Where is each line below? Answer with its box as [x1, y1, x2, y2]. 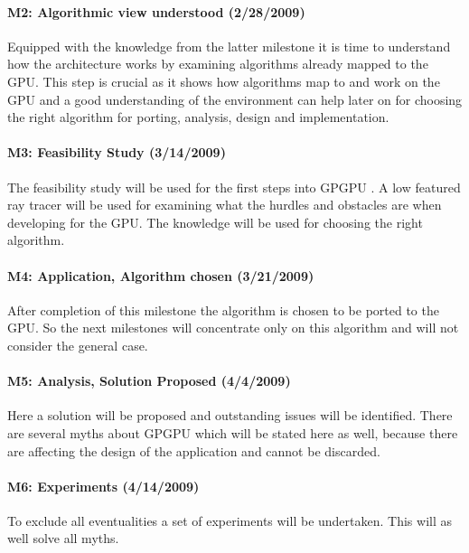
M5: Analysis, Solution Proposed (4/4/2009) [7, 371, 291, 390]
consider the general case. [7, 335, 148, 354]
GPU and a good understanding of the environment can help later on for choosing [7, 89, 463, 108]
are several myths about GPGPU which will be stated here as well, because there [7, 423, 458, 442]
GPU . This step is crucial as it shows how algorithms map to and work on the [7, 71, 440, 90]
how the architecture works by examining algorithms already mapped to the [7, 54, 428, 73]
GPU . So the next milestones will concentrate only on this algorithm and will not [7, 318, 459, 337]
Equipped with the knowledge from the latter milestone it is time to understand [7, 36, 451, 55]
